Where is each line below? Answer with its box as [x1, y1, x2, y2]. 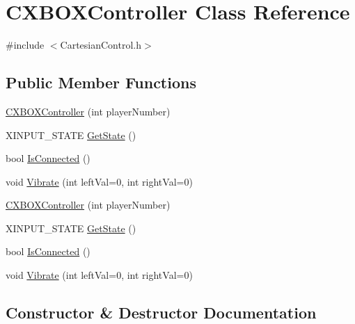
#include [6, 38, 45, 52]
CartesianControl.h [60, 38, 142, 52]
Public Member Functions [6, 72, 196, 93]
